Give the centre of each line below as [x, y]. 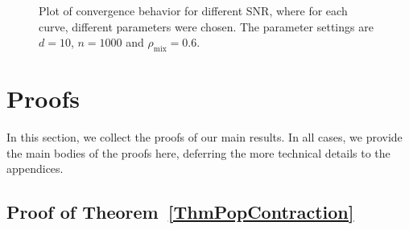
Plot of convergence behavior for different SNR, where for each [193, 10]
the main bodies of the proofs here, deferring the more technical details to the [198, 152]
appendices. [35, 168]
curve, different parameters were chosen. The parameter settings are [206, 26]
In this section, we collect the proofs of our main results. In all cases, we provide [204, 137]
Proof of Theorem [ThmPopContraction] [180, 212]
